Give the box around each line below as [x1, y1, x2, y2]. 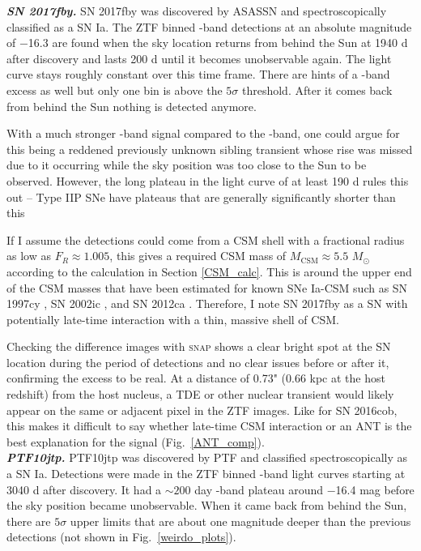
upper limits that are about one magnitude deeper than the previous [70, 512, 411, 529]
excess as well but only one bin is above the [6, 81, 223, 98]
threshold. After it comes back [241, 81, 393, 98]
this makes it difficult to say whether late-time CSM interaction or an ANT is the [6, 417, 412, 434]
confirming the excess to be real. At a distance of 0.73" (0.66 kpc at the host [6, 369, 385, 387]
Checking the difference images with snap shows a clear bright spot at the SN [6, 338, 391, 355]
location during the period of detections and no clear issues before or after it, [6, 353, 389, 370]
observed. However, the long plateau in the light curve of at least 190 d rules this [6, 172, 409, 189]
